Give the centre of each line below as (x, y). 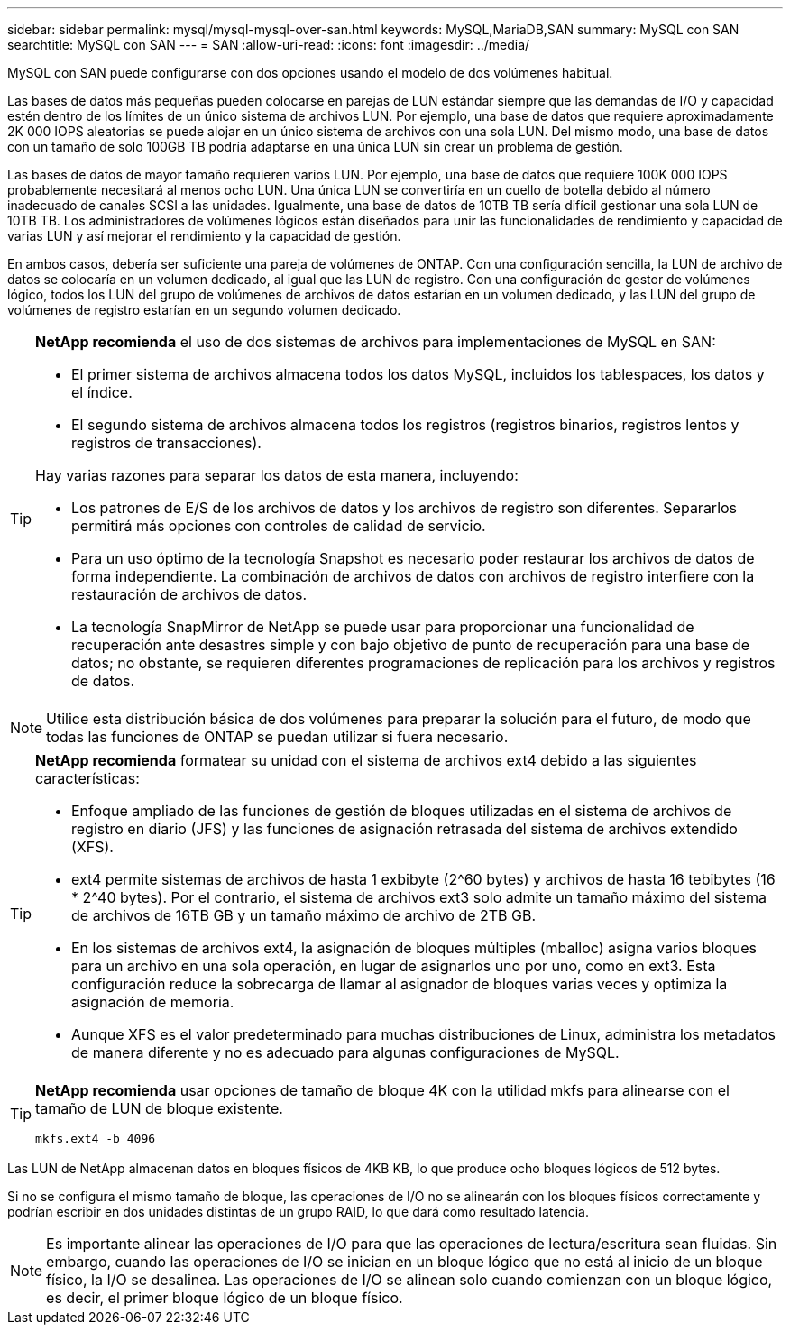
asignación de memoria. (153, 1002)
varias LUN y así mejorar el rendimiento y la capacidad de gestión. (204, 236)
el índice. (102, 392)
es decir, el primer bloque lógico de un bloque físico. (225, 1298)
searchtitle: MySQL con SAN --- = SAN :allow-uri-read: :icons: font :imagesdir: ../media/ (269, 45)
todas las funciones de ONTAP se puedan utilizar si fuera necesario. (277, 737)
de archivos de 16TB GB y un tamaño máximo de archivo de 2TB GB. (304, 915)
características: (87, 778)
